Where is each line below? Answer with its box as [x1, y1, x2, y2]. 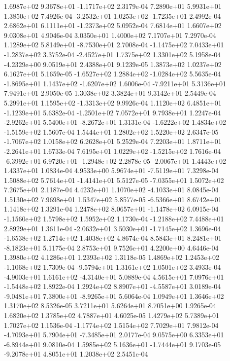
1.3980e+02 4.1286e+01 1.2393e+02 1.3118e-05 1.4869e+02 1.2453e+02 [4, 252, 220, 262]
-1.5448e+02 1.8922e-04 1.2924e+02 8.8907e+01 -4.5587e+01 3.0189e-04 [4, 281, 221, 291]
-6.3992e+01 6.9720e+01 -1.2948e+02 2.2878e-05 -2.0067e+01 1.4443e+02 [4, 155, 227, 166]
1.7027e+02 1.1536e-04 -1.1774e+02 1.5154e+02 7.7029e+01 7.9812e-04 [4, 320, 219, 330]
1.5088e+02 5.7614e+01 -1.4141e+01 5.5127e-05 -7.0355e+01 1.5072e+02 [4, 175, 224, 185]
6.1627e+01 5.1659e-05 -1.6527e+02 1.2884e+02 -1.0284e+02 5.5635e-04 [4, 69, 221, 79]
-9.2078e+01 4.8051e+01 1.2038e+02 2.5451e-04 [4, 349, 148, 359]
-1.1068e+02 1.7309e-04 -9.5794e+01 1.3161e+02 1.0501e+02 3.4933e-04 [4, 262, 221, 272]
